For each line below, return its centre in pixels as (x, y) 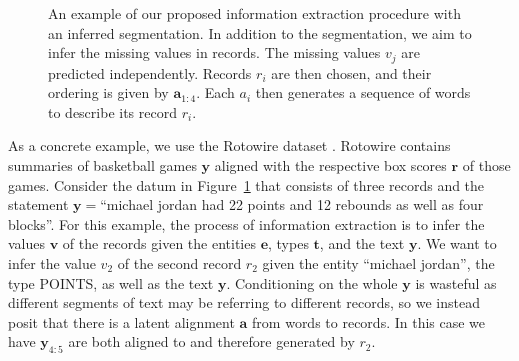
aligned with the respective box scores (330, 165)
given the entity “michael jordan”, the (378, 262)
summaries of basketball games (102, 165)
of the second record (179, 262)
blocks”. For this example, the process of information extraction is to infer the (246, 223)
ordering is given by (108, 92)
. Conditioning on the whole (312, 282)
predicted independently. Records (150, 72)
